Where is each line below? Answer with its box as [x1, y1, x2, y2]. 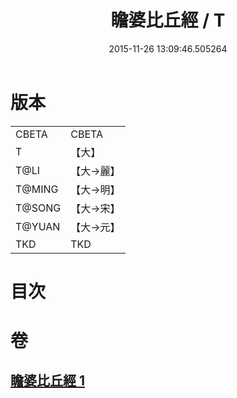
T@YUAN [15, 219, 61, 233]
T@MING [15, 182, 59, 196]
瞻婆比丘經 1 [10, 372, 86, 390]
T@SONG [15, 201, 62, 215]
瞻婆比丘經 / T [110, 9, 226, 32]
